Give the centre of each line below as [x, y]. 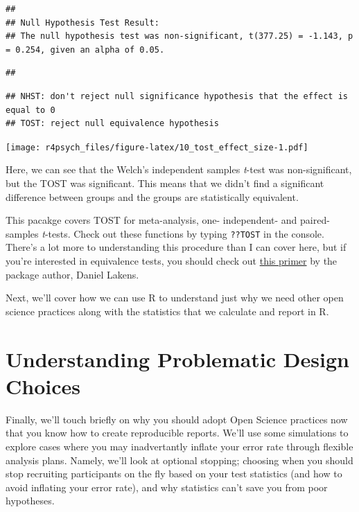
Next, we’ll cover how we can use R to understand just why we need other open [175, 298]
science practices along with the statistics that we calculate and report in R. [167, 311]
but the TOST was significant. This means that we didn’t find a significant [165, 183]
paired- [315, 220]
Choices [43, 386]
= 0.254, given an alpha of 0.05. [85, 50]
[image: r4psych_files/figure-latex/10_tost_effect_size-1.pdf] [157, 147]
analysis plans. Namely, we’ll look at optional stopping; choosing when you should [179, 460]
